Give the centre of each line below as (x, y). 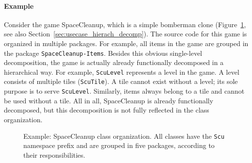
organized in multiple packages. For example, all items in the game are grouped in (126, 43)
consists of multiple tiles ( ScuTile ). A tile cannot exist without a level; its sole (121, 81)
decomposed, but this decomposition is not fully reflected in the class (107, 110)
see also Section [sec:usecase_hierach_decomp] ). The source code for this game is (126, 34)
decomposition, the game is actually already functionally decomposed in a (114, 62)
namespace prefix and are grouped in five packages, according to (119, 145)
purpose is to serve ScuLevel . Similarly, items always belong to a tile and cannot (124, 91)
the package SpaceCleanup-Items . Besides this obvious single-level (103, 53)
